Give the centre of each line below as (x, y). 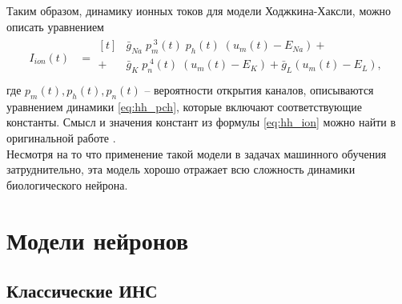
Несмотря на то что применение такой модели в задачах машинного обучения (197, 153)
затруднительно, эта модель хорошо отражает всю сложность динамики (181, 169)
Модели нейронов (98, 240)
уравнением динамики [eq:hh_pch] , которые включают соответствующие (184, 106)
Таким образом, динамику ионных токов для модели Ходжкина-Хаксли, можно (199, 10)
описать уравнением (55, 26)
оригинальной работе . (61, 138)
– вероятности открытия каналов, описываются (259, 90)
